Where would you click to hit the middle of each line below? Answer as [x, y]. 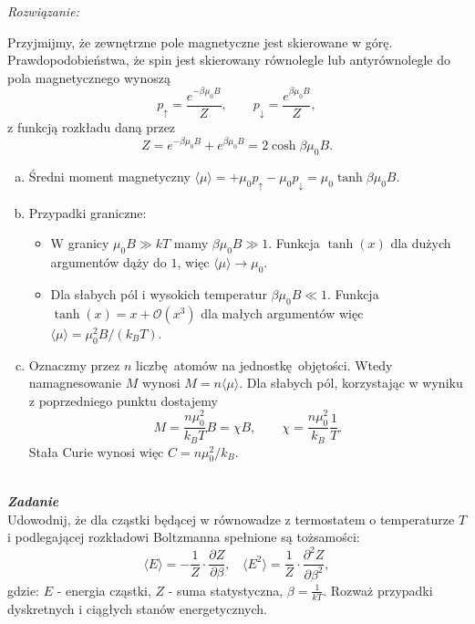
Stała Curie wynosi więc [96, 451]
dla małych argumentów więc [282, 312]
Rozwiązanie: [43, 11]
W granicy [80, 243]
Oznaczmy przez [74, 364]
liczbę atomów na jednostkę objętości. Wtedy [264, 364]
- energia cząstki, [104, 590]
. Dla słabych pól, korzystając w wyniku [351, 383]
